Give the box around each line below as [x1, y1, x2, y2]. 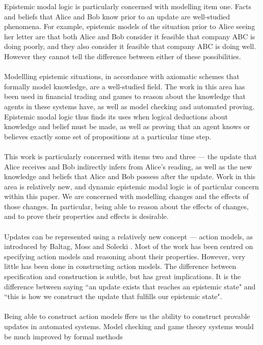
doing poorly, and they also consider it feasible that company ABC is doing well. [4, 41, 256, 52]
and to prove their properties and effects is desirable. [4, 211, 169, 221]
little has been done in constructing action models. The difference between [4, 261, 236, 272]
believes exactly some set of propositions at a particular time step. [4, 131, 212, 141]
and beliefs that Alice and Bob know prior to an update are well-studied [4, 11, 230, 21]
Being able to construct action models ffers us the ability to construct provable [4, 311, 250, 322]
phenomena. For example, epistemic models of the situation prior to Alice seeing [4, 21, 255, 32]
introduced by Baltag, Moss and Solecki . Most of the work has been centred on [4, 241, 253, 252]
